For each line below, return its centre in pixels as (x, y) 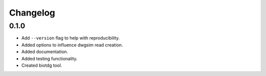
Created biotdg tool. (42, 65)
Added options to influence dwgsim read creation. (72, 45)
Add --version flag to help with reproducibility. (71, 38)
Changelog (32, 13)
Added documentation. (45, 52)
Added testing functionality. (50, 58)
